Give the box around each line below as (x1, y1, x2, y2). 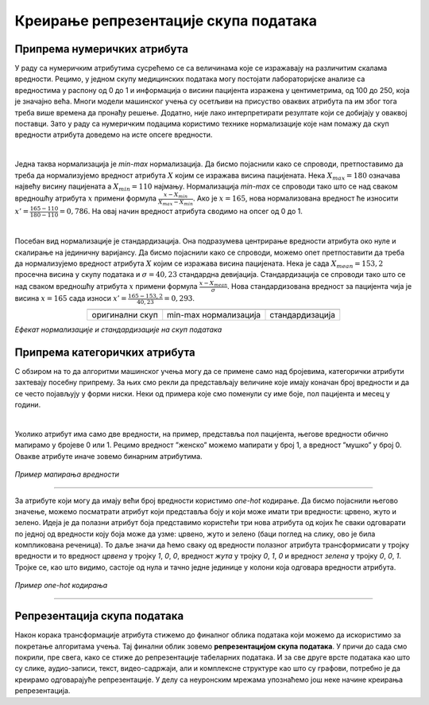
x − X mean (199, 279, 228, 288)
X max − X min (157, 198, 194, 207)
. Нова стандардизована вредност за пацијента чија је (226, 281, 412, 290)
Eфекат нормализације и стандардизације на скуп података (14, 325, 222, 334)
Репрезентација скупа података (14, 610, 184, 623)
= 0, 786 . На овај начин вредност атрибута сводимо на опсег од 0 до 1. (59, 207, 303, 216)
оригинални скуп (91, 310, 158, 321)
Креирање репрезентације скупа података (14, 12, 318, 29)
